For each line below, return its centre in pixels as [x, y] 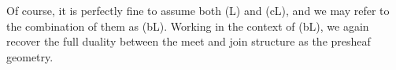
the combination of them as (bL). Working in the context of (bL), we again [188, 26]
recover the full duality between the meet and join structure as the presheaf [189, 41]
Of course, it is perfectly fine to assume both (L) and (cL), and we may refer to [198, 10]
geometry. [30, 56]
